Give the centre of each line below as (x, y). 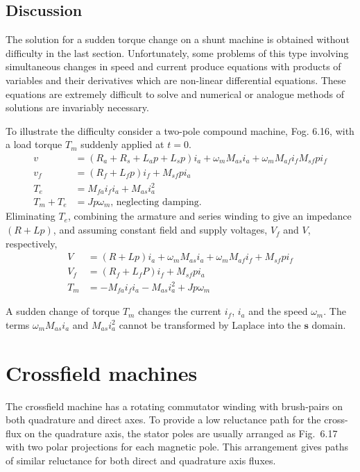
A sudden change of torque (63, 311)
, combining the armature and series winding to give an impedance (210, 216)
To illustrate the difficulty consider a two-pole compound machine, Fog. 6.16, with (180, 130)
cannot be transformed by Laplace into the (210, 324)
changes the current (180, 311)
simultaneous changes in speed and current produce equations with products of (173, 66)
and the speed (278, 311)
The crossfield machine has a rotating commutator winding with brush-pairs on (174, 406)
